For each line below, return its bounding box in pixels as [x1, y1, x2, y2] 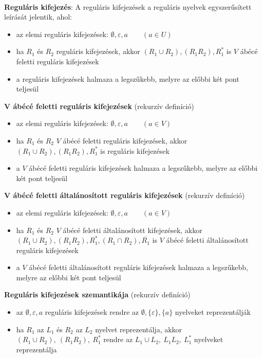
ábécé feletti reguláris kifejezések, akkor [63, 135, 188, 146]
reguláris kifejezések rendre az [45, 307, 139, 317]
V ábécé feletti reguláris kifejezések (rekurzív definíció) [4, 100, 194, 111]
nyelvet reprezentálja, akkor [95, 324, 182, 334]
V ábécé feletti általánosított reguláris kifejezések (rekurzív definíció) [4, 190, 245, 201]
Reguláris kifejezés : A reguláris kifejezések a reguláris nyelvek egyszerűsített [4, 1, 252, 12]
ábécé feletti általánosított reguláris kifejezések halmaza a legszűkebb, [29, 262, 248, 273]
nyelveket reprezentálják [175, 307, 251, 317]
